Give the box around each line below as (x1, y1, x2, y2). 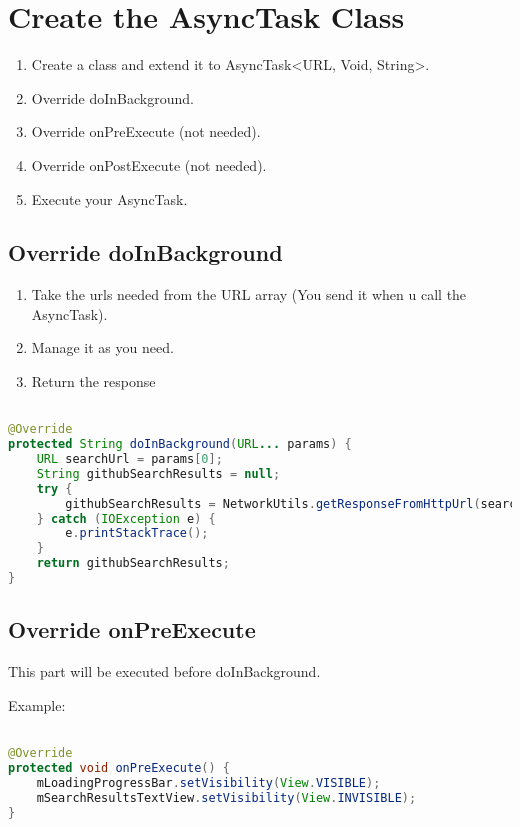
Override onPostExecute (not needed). (31, 154, 267, 175)
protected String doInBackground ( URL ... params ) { (8, 437, 352, 452)
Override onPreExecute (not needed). (31, 121, 261, 142)
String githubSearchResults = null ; (36, 466, 281, 481)
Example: (8, 694, 66, 715)
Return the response (31, 371, 156, 392)
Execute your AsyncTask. (31, 188, 188, 209)
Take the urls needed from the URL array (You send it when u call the (31, 284, 467, 305)
